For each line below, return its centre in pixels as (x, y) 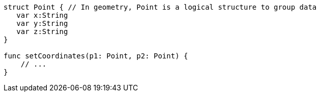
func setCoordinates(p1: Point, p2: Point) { (96, 56)
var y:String (42, 23)
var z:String (42, 31)
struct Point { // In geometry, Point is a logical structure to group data (160, 7)
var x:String (42, 15)
